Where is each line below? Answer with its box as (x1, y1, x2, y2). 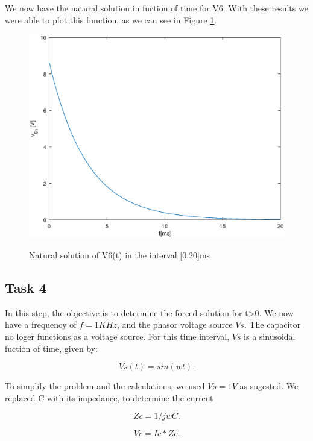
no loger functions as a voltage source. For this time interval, (5, 330, 230, 342)
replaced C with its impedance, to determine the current (5, 391, 213, 404)
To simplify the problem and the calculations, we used (5, 380, 205, 392)
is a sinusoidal (244, 330, 296, 342)
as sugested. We (239, 380, 299, 392)
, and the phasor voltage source (116, 318, 233, 331)
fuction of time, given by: (5, 342, 98, 354)
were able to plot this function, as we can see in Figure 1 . (5, 13, 217, 26)
